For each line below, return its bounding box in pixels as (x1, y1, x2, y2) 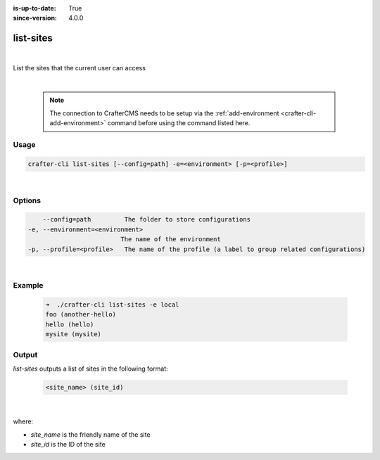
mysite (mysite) (45, 331, 102, 338)
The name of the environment (120, 236, 221, 243)
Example (13, 281, 44, 290)
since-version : (13, 14, 58, 23)
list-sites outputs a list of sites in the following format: (13, 364, 168, 373)
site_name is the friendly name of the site (30, 430, 151, 439)
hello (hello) (45, 320, 94, 328)
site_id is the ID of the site (30, 440, 106, 449)
